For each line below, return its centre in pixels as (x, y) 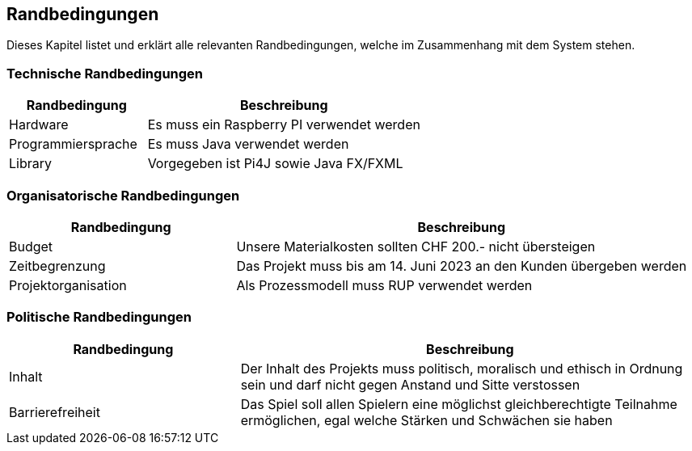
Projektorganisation (68, 285)
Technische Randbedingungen (105, 73)
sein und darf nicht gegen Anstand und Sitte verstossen (410, 384)
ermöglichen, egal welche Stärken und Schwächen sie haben (426, 420)
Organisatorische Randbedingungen (123, 195)
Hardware (39, 125)
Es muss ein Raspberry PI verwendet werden (284, 125)
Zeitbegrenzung (57, 266)
